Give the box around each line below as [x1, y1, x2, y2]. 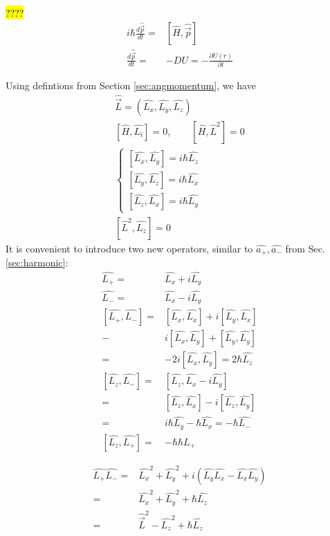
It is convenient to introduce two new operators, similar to [6, 241, 253, 255]
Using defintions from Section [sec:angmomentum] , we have [6, 77, 256, 92]
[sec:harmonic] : [6, 255, 68, 270]
